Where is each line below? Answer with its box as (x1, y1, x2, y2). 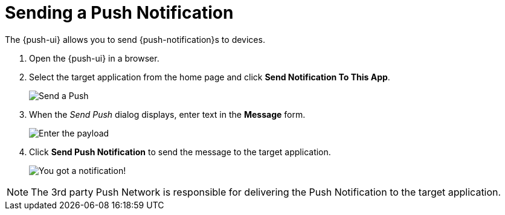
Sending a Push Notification (5, 2, 234, 23)
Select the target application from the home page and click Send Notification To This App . (29, 71, 390, 82)
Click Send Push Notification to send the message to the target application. (29, 146, 331, 157)
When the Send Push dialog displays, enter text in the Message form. (29, 109, 306, 120)
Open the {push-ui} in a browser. (29, 53, 159, 63)
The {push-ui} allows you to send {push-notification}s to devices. (5, 34, 265, 45)
